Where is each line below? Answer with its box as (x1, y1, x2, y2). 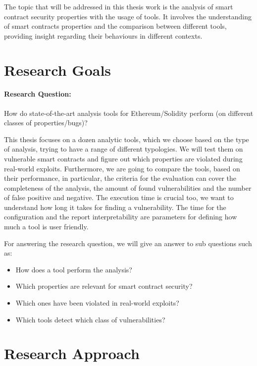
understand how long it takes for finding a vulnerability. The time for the (4, 202, 226, 212)
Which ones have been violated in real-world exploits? (15, 298, 179, 308)
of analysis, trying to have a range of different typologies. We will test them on (4, 144, 243, 154)
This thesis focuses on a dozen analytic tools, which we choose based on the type (4, 134, 249, 144)
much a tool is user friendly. (4, 221, 89, 232)
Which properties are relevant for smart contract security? (15, 281, 193, 291)
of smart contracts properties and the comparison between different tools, (4, 21, 227, 31)
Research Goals (4, 59, 111, 80)
